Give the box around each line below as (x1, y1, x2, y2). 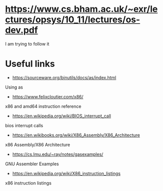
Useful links (5, 58, 55, 70)
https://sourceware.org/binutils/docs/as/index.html (12, 74, 116, 80)
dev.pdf (5, 25, 38, 36)
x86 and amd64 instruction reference (5, 103, 82, 109)
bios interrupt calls (5, 122, 44, 128)
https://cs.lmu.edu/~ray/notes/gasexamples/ (12, 151, 104, 157)
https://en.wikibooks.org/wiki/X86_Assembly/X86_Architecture (12, 132, 140, 138)
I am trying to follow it (5, 41, 50, 47)
